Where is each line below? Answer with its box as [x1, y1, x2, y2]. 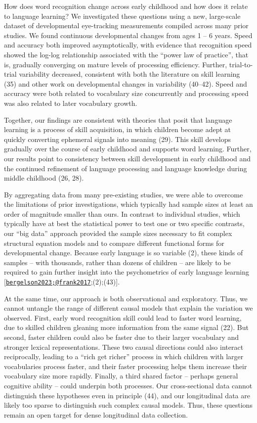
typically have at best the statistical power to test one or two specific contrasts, [4, 218, 245, 229]
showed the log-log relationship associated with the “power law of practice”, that [4, 49, 249, 59]
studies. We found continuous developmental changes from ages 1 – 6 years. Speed [4, 30, 253, 40]
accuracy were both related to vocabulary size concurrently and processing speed [4, 88, 249, 98]
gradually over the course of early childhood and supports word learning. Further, [4, 143, 252, 154]
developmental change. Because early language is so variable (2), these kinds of [4, 247, 243, 258]
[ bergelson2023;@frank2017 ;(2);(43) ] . [4, 277, 120, 287]
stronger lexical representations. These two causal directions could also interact [4, 341, 244, 352]
